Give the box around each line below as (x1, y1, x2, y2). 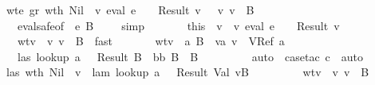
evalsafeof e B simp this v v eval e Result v (17, 17, 340, 33)
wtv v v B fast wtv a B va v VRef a (17, 33, 285, 49)
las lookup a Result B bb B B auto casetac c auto (17, 48, 364, 64)
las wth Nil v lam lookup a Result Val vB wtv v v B (6, 64, 369, 80)
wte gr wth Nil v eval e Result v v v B (6, 2, 255, 17)
